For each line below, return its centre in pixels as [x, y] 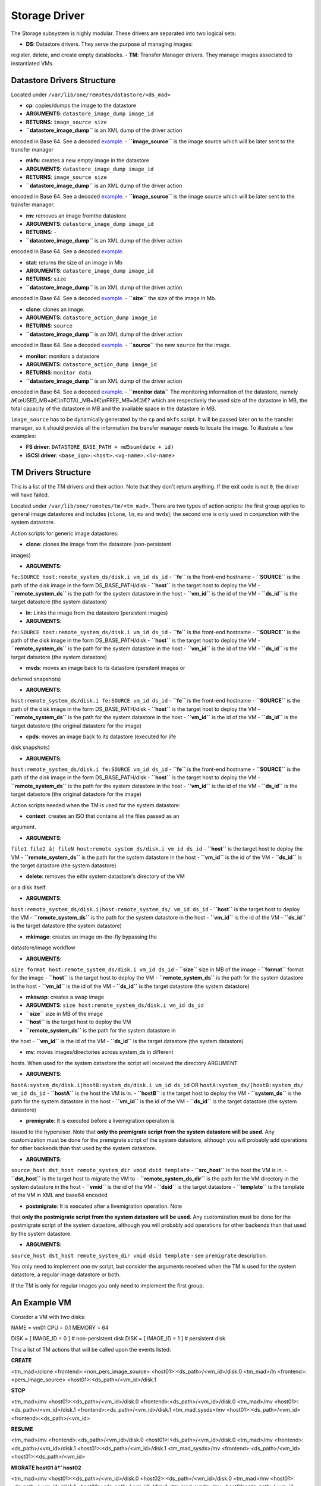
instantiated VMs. [32, 63]
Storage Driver [48, 15]
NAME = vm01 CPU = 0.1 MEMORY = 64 [60, 1328]
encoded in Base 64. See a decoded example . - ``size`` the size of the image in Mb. [114, 298]
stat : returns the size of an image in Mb [74, 262]
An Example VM [41, 1303]
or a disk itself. [29, 887]
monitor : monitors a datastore [63, 356]
